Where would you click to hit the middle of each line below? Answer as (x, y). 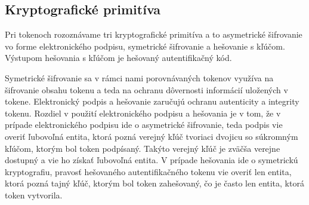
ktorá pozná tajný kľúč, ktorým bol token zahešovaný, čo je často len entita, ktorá (154, 183)
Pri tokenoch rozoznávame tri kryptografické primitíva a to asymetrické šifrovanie (154, 34)
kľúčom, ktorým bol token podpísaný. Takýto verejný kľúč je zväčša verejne (143, 148)
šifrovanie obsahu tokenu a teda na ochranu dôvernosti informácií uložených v (146, 89)
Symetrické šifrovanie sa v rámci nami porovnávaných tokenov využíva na (139, 77)
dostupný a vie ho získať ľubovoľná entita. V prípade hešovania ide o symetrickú (152, 160)
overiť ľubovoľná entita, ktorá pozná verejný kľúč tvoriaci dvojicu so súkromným (152, 136)
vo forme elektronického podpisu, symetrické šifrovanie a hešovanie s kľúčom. (145, 46)
